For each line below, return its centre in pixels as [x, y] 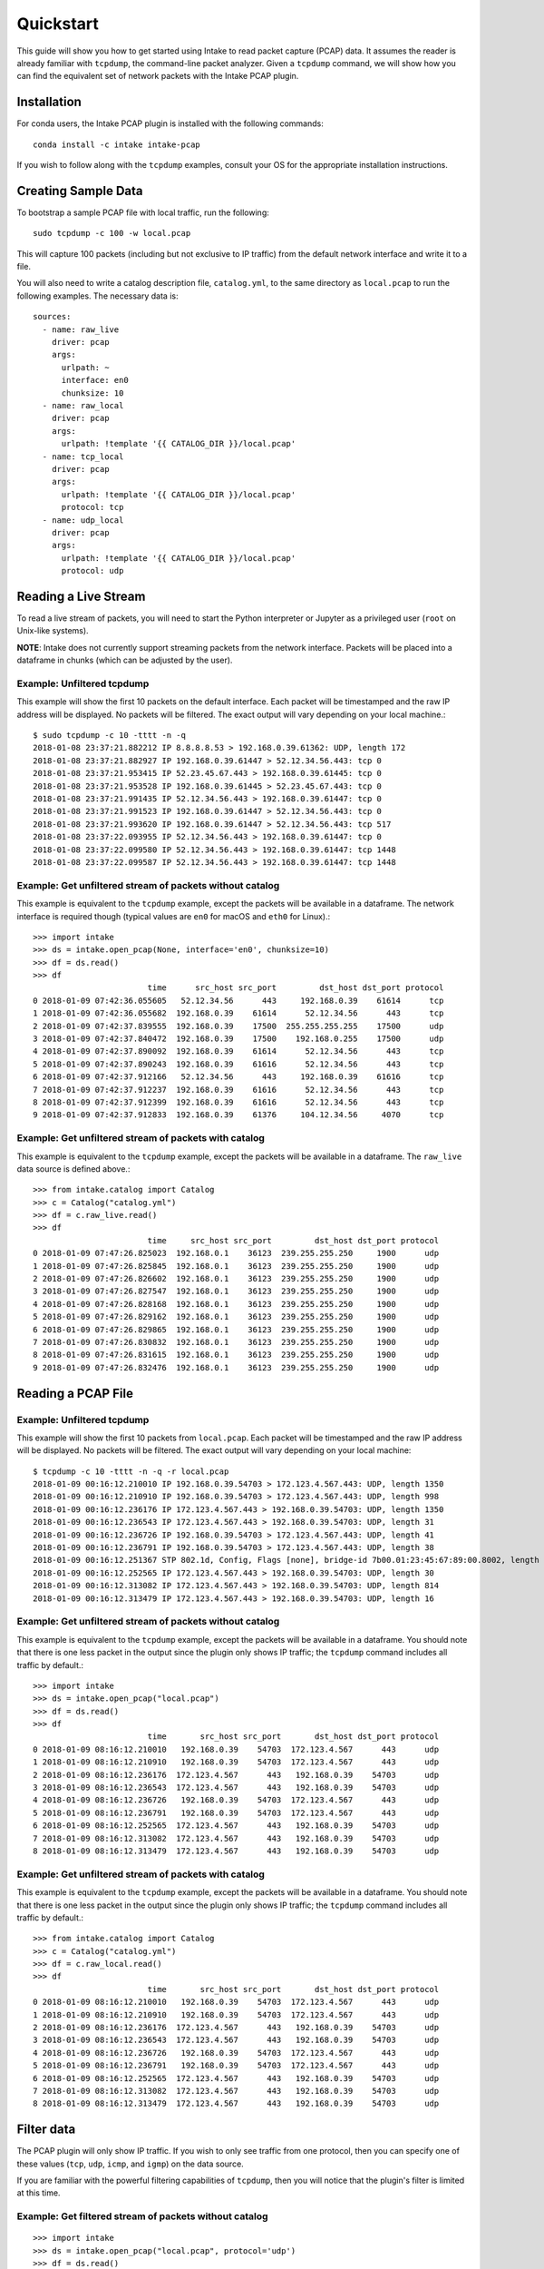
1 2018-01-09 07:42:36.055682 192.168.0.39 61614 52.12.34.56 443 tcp [238, 1013]
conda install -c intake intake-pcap [117, 144]
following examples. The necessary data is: [97, 296]
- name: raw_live [81, 329]
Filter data [46, 2130]
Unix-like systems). [53, 631]
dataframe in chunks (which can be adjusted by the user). [125, 660]
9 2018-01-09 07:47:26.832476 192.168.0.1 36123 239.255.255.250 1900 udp [236, 1367]
